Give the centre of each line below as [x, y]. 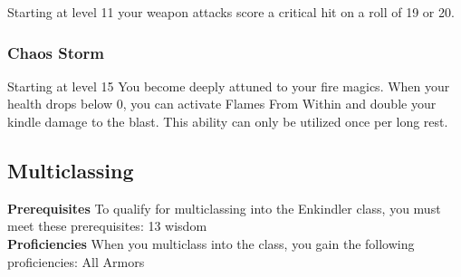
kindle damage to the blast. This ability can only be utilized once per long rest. [228, 121]
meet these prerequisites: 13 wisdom [107, 226]
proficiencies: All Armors [76, 261]
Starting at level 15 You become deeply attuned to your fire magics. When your [229, 86]
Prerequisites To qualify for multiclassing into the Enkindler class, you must [224, 208]
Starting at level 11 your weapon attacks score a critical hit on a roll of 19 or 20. [231, 12]
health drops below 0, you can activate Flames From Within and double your [222, 104]
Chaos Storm [56, 52]
